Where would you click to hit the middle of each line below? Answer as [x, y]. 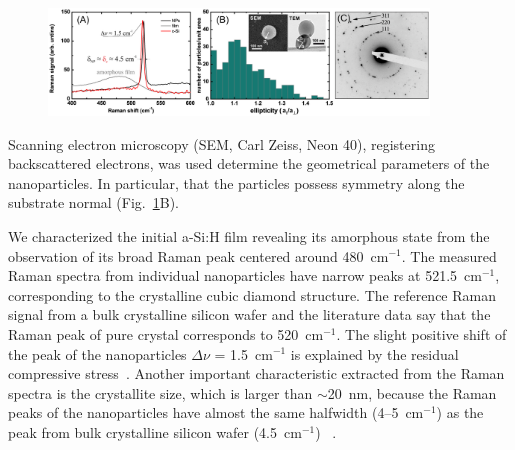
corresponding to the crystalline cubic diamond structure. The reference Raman [252, 294]
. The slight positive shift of [421, 333]
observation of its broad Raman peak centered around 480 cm [198, 255]
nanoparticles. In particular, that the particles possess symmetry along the [236, 182]
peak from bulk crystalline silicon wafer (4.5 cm [155, 431]
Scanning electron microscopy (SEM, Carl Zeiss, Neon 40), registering [221, 143]
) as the [460, 412]
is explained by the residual [374, 353]
